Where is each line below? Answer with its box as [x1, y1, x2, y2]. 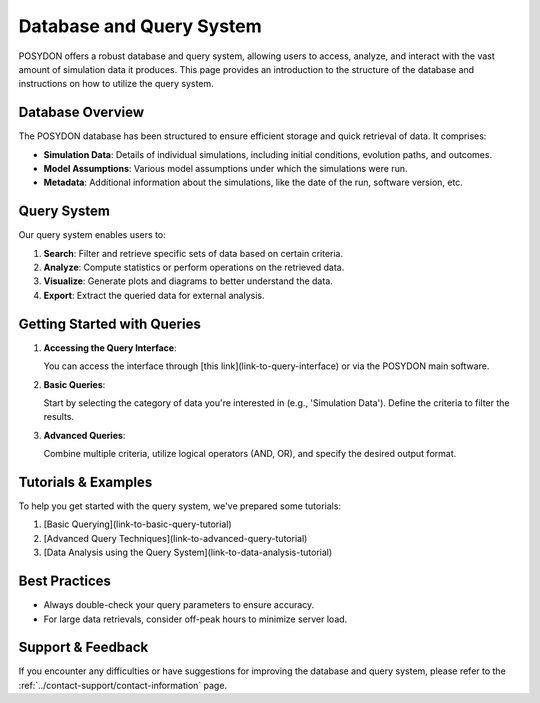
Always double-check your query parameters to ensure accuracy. [43, 599, 315, 611]
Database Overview [18, 104, 145, 121]
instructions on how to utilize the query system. [18, 78, 214, 90]
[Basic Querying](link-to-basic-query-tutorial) [43, 518, 232, 530]
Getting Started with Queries [18, 315, 202, 332]
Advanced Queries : [43, 429, 126, 441]
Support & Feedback [18, 639, 149, 656]
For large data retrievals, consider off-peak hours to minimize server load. [43, 613, 348, 625]
